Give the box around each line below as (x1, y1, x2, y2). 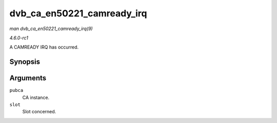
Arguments (9, 74, 47, 83)
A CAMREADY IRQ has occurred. (9, 44, 79, 51)
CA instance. (22, 94, 50, 101)
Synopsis (9, 58, 41, 66)
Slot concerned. (22, 109, 56, 115)
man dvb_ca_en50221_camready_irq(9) (9, 26, 93, 32)
